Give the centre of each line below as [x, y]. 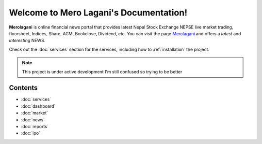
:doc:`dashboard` [38, 106]
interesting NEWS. [27, 41]
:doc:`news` [33, 120]
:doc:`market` [34, 113]
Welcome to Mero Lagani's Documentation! [98, 13]
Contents [23, 88]
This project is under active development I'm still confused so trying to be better [102, 72]
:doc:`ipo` [31, 133]
